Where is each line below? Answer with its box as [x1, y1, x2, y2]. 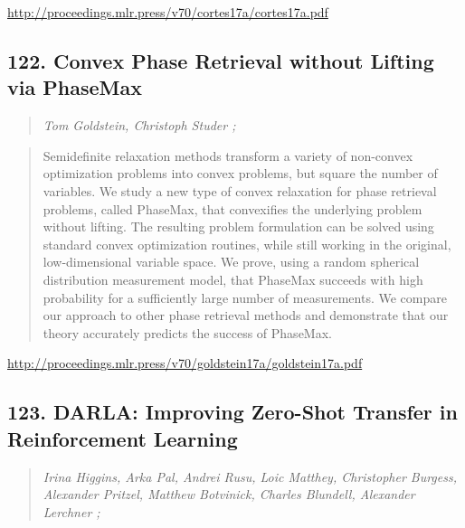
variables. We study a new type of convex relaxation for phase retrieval [43, 181, 437, 200]
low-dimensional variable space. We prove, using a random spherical [43, 252, 420, 271]
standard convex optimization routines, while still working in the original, [43, 234, 451, 253]
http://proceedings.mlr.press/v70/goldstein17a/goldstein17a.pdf [7, 354, 363, 372]
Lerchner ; [43, 502, 100, 521]
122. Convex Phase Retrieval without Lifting [7, 46, 434, 74]
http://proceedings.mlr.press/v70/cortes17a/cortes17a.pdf [7, 3, 328, 21]
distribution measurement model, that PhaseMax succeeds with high [43, 269, 423, 288]
